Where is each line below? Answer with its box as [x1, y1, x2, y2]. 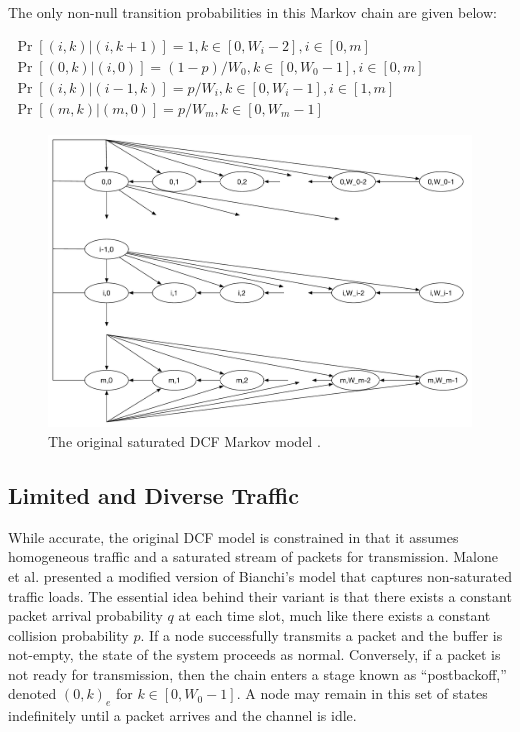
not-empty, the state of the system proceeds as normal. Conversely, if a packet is [8, 644, 501, 665]
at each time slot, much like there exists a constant [178, 605, 491, 626]
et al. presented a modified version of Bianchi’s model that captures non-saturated [8, 565, 512, 586]
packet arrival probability [8, 605, 163, 626]
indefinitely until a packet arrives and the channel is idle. [8, 705, 357, 726]
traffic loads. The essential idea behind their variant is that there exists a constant [8, 585, 512, 606]
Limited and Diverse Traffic [8, 479, 299, 510]
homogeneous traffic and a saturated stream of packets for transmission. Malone [8, 546, 498, 567]
